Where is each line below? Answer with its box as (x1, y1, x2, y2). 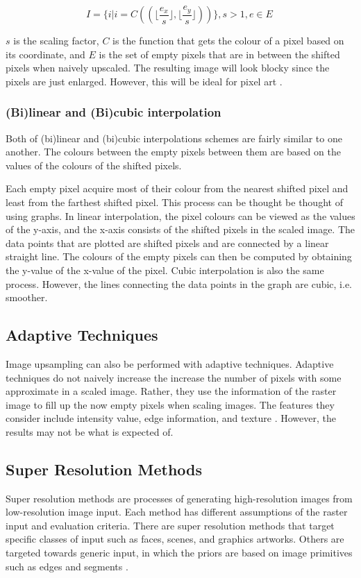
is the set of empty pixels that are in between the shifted (99, 46, 340, 61)
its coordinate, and (6, 46, 85, 61)
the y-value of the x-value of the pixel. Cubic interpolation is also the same (6, 262, 324, 277)
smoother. (6, 290, 48, 305)
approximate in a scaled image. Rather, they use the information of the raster (6, 384, 337, 398)
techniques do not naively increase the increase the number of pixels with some (6, 370, 342, 384)
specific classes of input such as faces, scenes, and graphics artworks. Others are (6, 532, 344, 546)
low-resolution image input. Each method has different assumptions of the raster (6, 504, 348, 519)
